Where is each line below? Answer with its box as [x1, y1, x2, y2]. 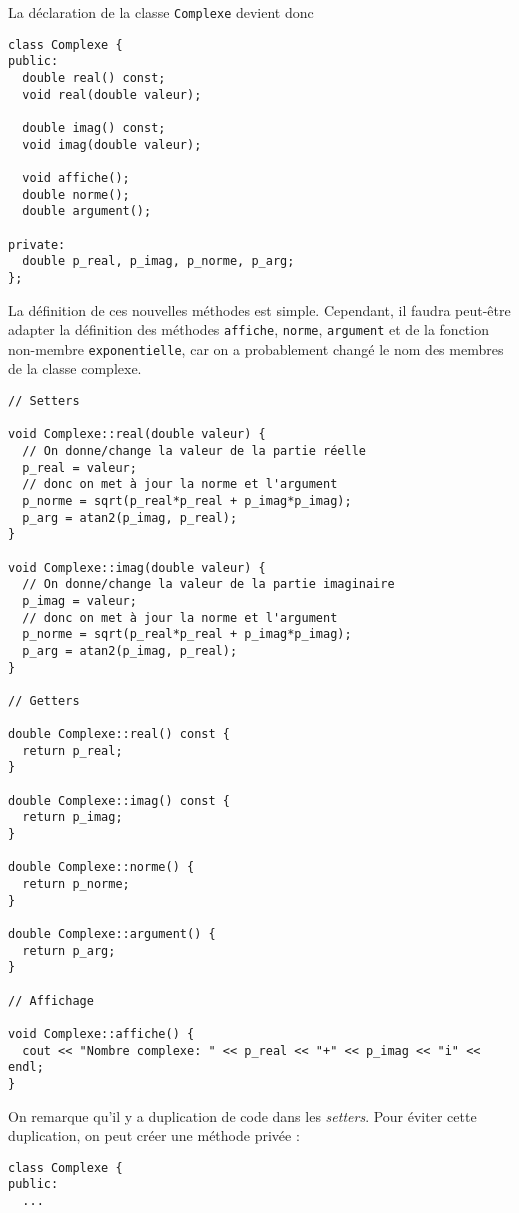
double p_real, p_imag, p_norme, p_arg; [22, 254, 295, 269]
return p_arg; [22, 943, 116, 958]
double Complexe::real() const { [8, 727, 230, 742]
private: [8, 237, 66, 252]
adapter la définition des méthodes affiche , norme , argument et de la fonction [8, 319, 489, 340]
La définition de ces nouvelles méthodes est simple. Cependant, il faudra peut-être [8, 299, 511, 320]
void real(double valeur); [22, 87, 202, 102]
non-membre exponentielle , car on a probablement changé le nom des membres [8, 338, 504, 359]
